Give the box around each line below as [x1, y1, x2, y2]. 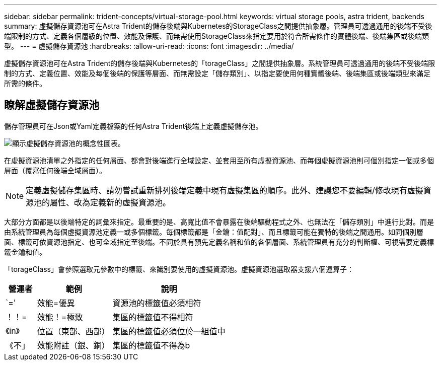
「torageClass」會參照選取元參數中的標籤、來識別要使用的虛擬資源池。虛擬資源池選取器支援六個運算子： [4, 264, 354, 273]
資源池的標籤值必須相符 [112, 298, 201, 308]
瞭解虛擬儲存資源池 [4, 99, 99, 112]
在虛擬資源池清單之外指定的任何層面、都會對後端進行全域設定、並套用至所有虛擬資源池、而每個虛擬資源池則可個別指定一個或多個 [4, 156, 434, 165]
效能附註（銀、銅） [37, 340, 110, 350]
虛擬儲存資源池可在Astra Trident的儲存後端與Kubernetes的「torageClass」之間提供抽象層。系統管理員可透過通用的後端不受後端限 [4, 59, 435, 67]
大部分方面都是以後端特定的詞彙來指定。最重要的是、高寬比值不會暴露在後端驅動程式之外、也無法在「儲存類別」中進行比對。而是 [4, 217, 434, 226]
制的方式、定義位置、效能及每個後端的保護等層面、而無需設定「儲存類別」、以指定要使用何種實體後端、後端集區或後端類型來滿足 [4, 69, 430, 78]
